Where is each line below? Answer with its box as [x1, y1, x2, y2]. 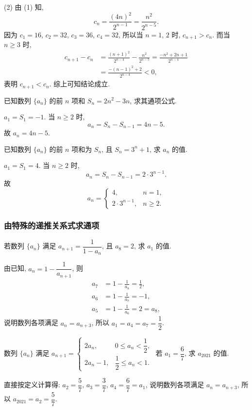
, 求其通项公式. [130, 95, 177, 105]
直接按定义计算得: [4, 379, 60, 390]
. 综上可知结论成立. [49, 79, 110, 89]
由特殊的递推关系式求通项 [4, 219, 100, 231]
